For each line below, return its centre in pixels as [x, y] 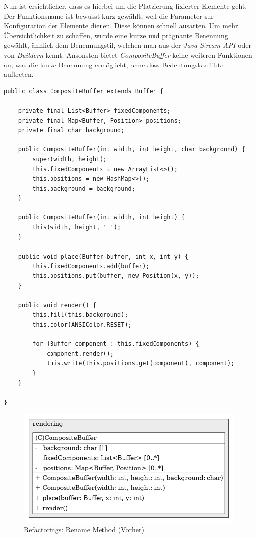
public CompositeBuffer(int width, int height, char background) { [131, 150]
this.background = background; [84, 188]
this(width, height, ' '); [77, 228]
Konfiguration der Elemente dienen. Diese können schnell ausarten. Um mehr [121, 26]
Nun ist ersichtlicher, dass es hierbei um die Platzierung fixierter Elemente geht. [126, 6]
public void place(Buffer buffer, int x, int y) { [103, 256]
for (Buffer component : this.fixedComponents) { [116, 344]
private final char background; [71, 130]
